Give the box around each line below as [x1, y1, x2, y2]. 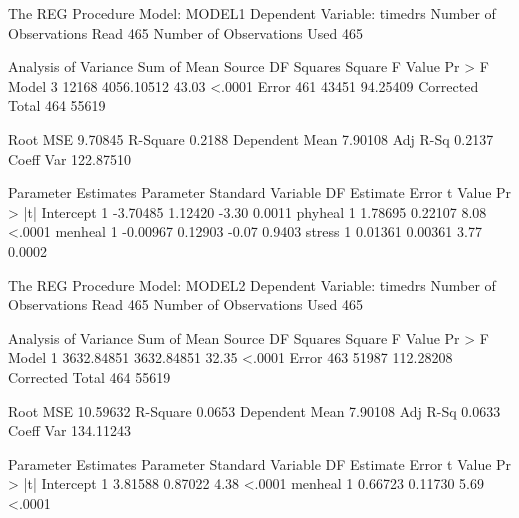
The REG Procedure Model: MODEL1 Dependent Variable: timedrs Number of [8, 3, 496, 23]
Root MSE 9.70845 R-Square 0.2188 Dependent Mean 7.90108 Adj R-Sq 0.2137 [8, 128, 494, 149]
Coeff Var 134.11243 [8, 420, 131, 441]
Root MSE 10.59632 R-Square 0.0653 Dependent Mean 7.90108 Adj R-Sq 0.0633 [8, 400, 501, 421]
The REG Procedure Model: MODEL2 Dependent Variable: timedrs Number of [8, 274, 496, 295]
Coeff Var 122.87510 [8, 148, 131, 169]
